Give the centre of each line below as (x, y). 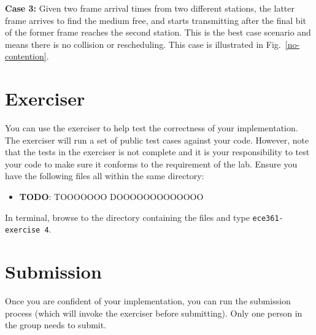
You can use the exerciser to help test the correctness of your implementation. (152, 128)
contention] (26, 56)
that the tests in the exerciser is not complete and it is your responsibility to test (157, 152)
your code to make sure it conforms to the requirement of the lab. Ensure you (151, 164)
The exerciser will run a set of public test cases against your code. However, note (157, 140)
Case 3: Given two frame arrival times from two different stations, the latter (150, 8)
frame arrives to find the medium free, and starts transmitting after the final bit (156, 20)
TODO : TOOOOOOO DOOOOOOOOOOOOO (111, 197)
